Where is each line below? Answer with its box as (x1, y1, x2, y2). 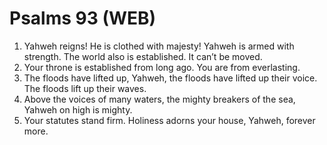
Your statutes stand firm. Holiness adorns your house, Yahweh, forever (23, 114, 316, 126)
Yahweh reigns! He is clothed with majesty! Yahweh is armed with (23, 40, 295, 52)
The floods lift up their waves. (23, 82, 147, 94)
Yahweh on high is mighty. (23, 103, 133, 116)
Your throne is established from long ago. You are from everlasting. (23, 61, 301, 73)
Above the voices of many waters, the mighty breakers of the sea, (23, 93, 296, 105)
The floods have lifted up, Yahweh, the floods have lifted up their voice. (23, 72, 318, 84)
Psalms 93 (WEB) (9, 7, 157, 30)
